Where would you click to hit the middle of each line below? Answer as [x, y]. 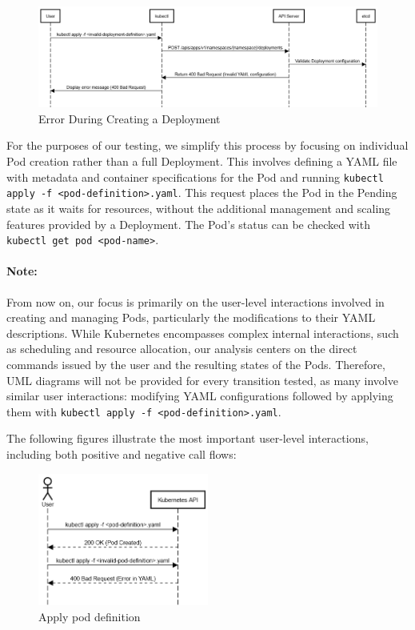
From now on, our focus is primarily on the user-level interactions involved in [196, 301]
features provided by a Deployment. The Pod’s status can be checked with [188, 224]
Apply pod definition [90, 616]
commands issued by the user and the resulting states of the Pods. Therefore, [196, 364]
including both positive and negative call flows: [122, 454]
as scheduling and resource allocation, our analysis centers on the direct [182, 349]
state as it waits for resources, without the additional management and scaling [199, 208]
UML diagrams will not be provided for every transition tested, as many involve [202, 380]
